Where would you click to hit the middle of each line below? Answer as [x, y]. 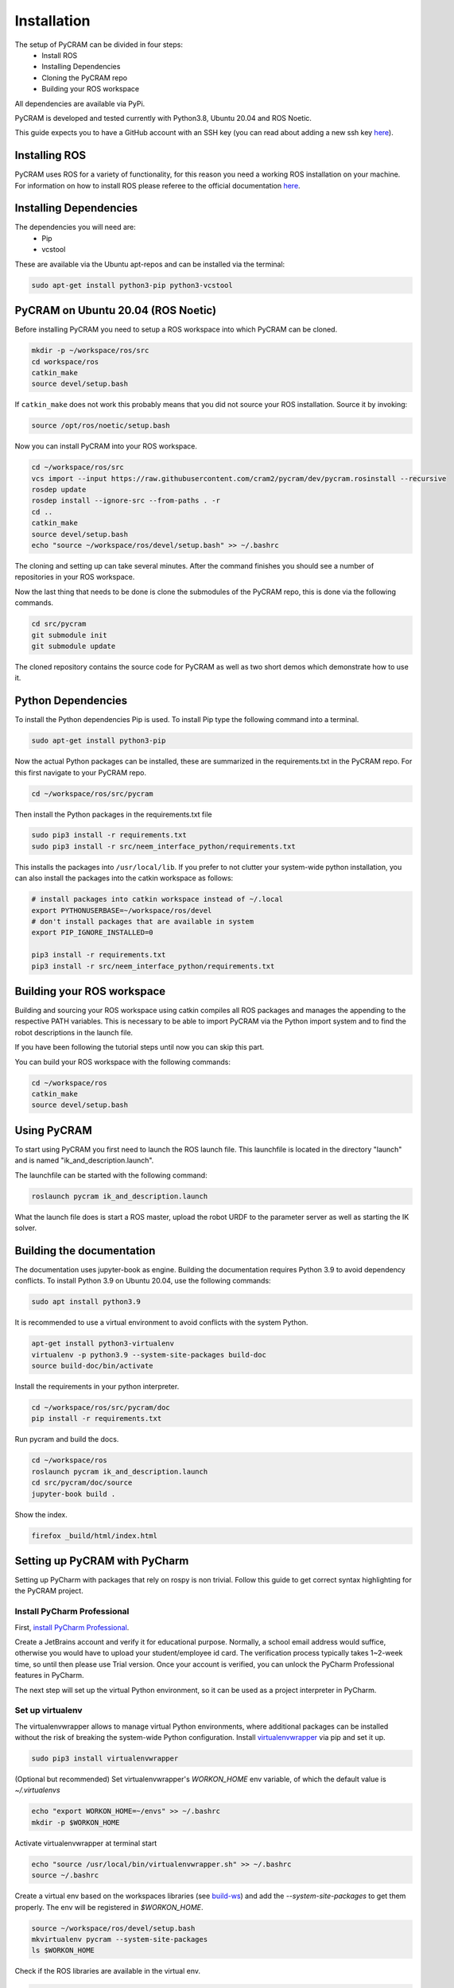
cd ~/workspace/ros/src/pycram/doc [101, 1408]
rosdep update [59, 490]
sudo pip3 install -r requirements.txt [109, 835]
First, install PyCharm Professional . [72, 1627]
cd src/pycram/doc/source [82, 1483]
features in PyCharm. [49, 1675]
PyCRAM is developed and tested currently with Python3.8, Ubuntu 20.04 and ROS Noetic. [163, 118]
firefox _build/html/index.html [95, 1536]
